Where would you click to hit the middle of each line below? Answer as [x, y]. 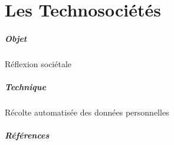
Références [27, 135]
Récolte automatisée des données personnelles [87, 112]
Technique [25, 87]
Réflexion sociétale [38, 63]
